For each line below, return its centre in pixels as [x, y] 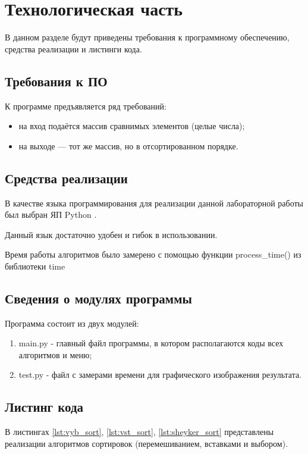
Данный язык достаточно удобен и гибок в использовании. [111, 234]
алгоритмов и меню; [55, 354]
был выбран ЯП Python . [51, 215]
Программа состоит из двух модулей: [72, 323]
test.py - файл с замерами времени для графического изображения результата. [160, 375]
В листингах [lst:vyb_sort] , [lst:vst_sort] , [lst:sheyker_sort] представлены [139, 432]
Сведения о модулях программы [98, 298]
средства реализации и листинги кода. [73, 48]
